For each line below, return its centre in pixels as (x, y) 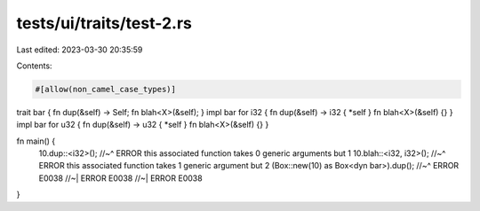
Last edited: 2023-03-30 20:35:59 (80, 50)
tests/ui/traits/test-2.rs (104, 23)
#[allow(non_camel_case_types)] (106, 89)
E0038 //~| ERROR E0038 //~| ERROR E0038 (121, 178)
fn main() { (36, 141)
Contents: (34, 66)
